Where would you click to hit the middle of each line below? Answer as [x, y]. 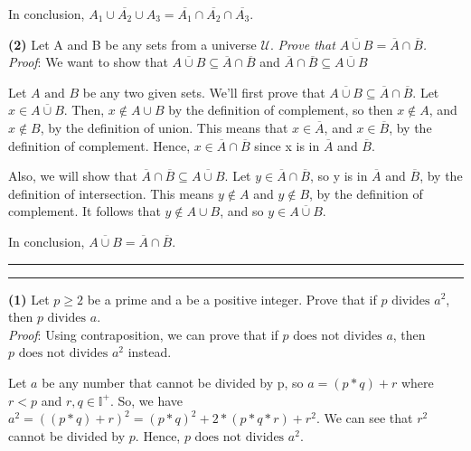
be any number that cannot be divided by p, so [173, 382]
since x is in [287, 145]
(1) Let [29, 299]
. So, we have [146, 400]
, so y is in [339, 176]
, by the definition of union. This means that [164, 127]
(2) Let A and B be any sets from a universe [132, 44]
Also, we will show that [73, 176]
